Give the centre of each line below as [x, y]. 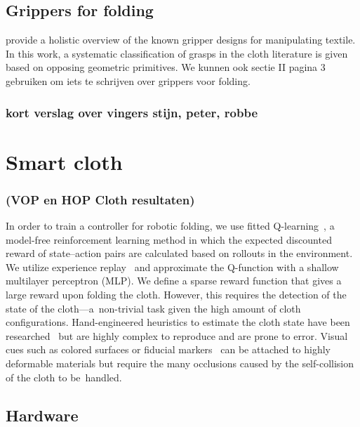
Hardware [42, 415]
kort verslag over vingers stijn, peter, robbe [132, 112]
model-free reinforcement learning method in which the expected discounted [169, 239]
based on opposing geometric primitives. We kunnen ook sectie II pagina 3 [166, 67]
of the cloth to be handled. [64, 377]
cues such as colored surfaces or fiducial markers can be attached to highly [168, 349]
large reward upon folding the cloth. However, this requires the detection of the [176, 294]
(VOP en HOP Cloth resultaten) [100, 199]
